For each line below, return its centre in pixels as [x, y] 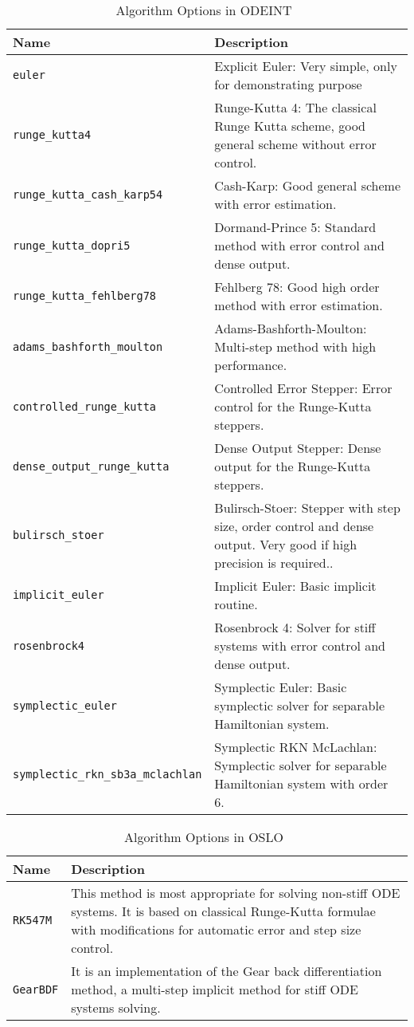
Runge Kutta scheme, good [290, 126]
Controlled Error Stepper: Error [303, 388]
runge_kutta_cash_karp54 [88, 195]
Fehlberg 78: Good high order [297, 287]
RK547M [33, 920]
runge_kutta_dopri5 [72, 245]
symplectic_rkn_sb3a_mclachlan [107, 774]
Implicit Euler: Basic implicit [295, 586]
